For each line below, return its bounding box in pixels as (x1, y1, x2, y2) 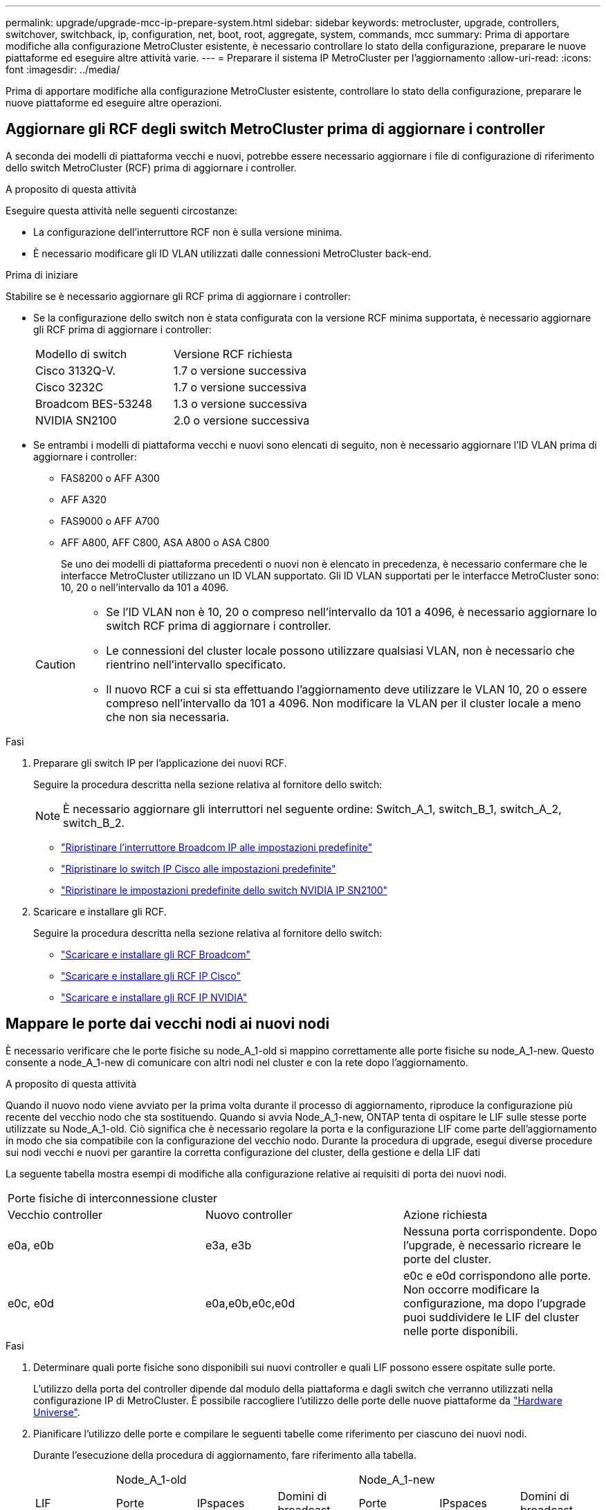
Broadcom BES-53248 (35, 396, 152, 411)
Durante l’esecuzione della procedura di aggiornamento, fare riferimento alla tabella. (33, 1448, 416, 1461)
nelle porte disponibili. (403, 1323, 518, 1338)
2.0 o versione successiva (174, 413, 310, 427)
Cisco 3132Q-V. (35, 363, 116, 377)
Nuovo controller (205, 1207, 293, 1222)
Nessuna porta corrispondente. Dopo (403, 1224, 598, 1238)
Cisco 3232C (35, 380, 104, 394)
